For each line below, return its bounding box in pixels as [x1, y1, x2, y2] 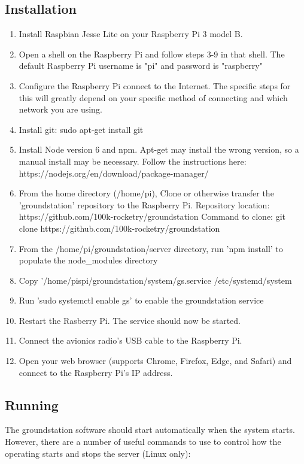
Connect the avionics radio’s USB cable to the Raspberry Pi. [19, 334, 242, 347]
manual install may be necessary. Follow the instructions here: [19, 154, 247, 167]
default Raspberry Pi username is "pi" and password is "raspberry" [19, 59, 263, 72]
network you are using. [19, 103, 102, 116]
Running [5, 395, 59, 414]
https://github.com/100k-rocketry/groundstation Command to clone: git [19, 210, 285, 223]
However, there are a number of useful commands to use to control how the [5, 435, 281, 448]
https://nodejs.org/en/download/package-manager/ [19, 166, 209, 179]
